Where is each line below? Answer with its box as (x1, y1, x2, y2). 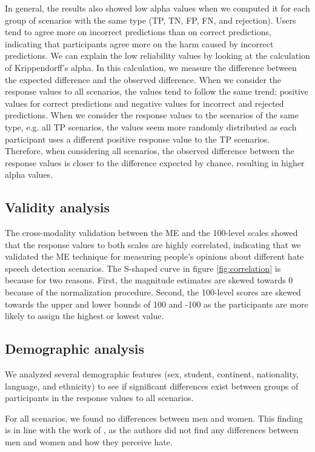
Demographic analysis (5, 339, 144, 358)
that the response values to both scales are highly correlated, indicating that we (5, 238, 301, 251)
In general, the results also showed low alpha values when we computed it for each (5, 2, 310, 14)
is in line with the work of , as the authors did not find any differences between (5, 423, 299, 436)
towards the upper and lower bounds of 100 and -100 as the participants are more (5, 297, 308, 310)
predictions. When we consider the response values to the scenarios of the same (5, 109, 299, 121)
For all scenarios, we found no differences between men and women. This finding (5, 411, 303, 424)
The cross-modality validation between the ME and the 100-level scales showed (5, 226, 298, 239)
